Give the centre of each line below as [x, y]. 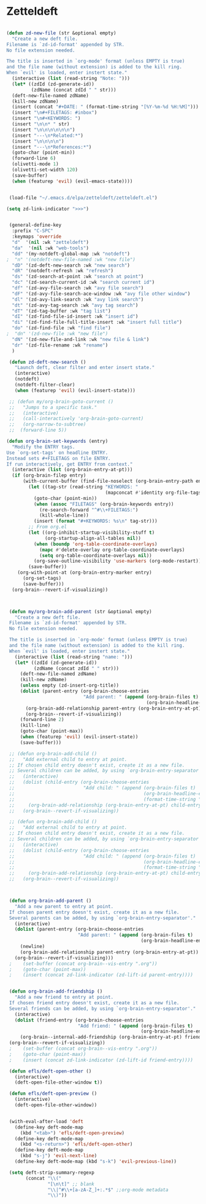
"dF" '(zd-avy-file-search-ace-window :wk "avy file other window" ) [101, 294]
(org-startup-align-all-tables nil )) [93, 538]
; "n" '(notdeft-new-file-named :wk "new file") [71, 259]
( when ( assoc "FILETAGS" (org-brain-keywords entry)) [104, 504]
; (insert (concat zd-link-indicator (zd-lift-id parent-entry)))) [101, 975]
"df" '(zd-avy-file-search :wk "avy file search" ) [78, 288]
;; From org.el [48, 527]
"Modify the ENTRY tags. [44, 447]
